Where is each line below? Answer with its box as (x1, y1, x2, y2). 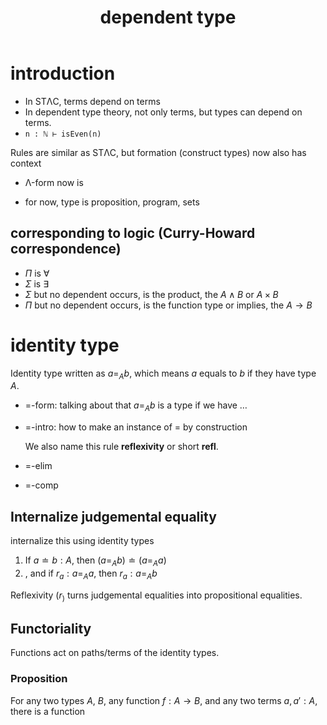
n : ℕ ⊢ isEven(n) (24, 129, 102, 139)
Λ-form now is (24, 176, 84, 188)
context (10, 157, 42, 169)
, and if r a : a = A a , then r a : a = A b (24, 567, 158, 581)
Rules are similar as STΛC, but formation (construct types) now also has (10, 146, 307, 158)
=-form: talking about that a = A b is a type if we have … (24, 399, 248, 414)
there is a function (10, 705, 86, 717)
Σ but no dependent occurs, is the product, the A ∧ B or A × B (24, 288, 279, 300)
